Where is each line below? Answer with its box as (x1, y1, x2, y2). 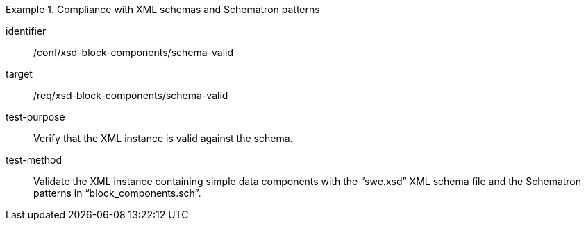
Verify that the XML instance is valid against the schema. (33, 132, 293, 144)
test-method (6, 154, 62, 166)
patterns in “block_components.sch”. (33, 187, 201, 199)
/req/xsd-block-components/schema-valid (33, 89, 228, 101)
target (6, 68, 33, 80)
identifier (6, 25, 47, 37)
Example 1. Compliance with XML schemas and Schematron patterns (6, 3, 320, 15)
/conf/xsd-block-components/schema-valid (33, 46, 234, 58)
